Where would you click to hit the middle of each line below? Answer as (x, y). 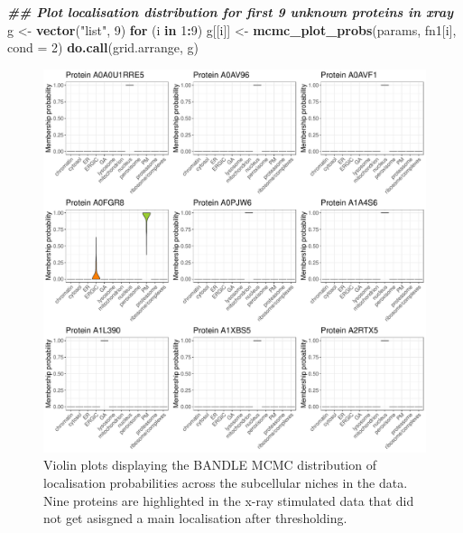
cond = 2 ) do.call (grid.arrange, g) (103, 47)
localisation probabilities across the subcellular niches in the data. (226, 482)
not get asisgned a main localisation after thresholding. (195, 518)
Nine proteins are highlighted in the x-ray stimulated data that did (229, 500)
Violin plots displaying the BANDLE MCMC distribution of (210, 465)
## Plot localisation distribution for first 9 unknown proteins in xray (231, 12)
